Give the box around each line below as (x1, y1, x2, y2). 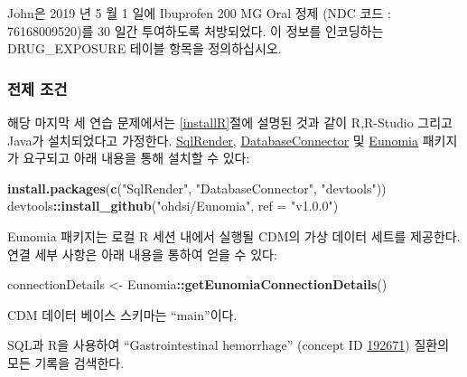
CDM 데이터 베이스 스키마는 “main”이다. (7, 305, 238, 324)
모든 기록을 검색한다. (7, 353, 125, 372)
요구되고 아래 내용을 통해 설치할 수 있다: (23, 148, 250, 167)
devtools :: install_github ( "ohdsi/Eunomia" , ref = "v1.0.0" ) (7, 196, 339, 215)
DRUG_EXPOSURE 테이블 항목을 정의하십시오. (7, 39, 282, 58)
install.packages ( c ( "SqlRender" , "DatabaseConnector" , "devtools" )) (7, 178, 387, 197)
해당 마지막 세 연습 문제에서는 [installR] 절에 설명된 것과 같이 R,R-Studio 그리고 (7, 113, 453, 131)
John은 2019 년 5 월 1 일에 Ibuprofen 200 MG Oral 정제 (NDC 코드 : (7, 4, 391, 22)
